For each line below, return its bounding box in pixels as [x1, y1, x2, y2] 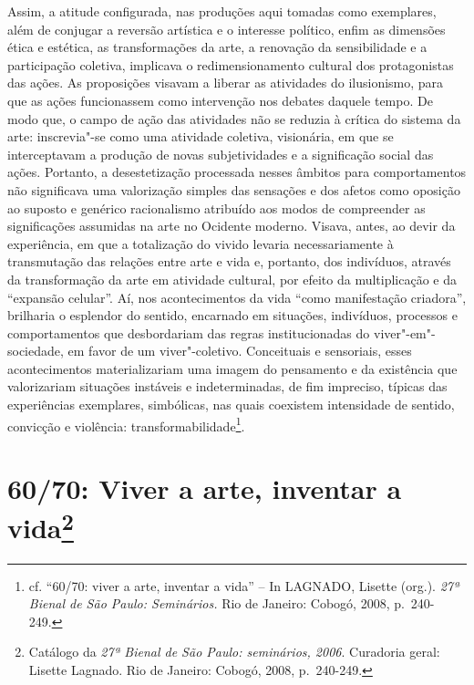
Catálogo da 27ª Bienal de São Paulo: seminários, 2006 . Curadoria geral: [28, 642, 440, 661]
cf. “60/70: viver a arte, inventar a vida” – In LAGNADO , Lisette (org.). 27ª [28, 576, 459, 595]
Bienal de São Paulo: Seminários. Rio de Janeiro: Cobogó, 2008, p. [28, 594, 405, 613]
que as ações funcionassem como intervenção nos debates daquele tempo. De [7, 90, 433, 109]
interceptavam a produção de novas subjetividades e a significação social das [7, 144, 434, 163]
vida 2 [7, 505, 74, 546]
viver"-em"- [373, 323, 436, 342]
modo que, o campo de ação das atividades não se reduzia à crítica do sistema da [7, 109, 461, 128]
